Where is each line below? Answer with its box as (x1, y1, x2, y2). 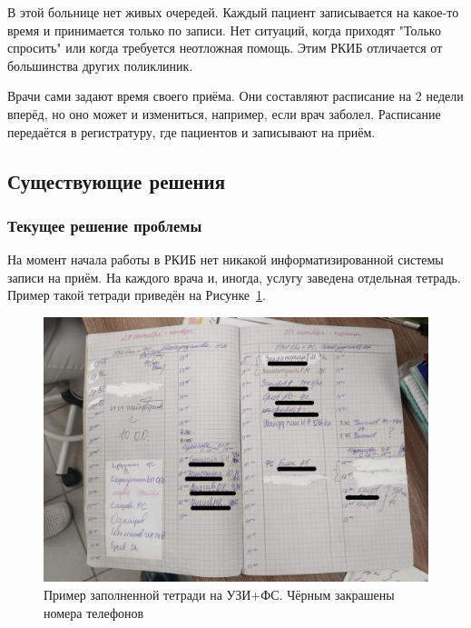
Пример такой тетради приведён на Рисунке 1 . (7, 285, 266, 304)
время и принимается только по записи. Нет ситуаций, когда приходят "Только (7, 20, 441, 39)
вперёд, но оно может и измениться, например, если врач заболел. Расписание (7, 104, 441, 123)
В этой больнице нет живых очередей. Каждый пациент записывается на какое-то (7, 3, 459, 21)
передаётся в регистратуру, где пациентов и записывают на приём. (7, 122, 376, 141)
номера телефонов (44, 603, 144, 622)
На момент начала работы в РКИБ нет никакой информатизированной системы (7, 250, 444, 269)
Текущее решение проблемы (7, 214, 202, 236)
